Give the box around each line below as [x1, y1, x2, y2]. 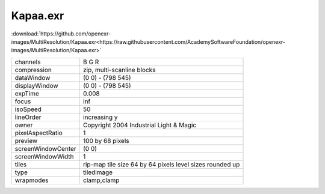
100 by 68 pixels [83, 136, 129, 145]
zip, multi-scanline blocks [83, 65, 156, 74]
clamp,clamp [83, 176, 120, 184]
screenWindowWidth [14, 152, 75, 160]
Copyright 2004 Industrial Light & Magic [83, 121, 197, 129]
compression [14, 65, 52, 74]
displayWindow [14, 81, 58, 89]
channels [14, 58, 41, 66]
